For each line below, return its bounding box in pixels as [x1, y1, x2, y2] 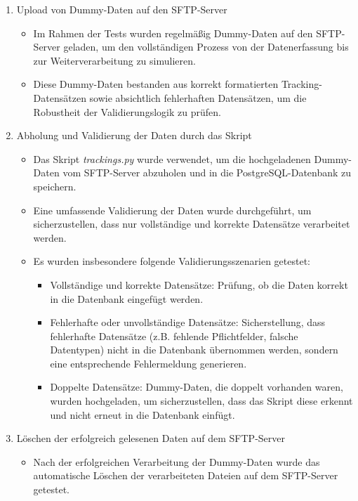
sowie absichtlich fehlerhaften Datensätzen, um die [89, 90, 307, 105]
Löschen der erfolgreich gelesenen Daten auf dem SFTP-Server [16, 431, 286, 445]
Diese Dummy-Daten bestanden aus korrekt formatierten [33, 77, 279, 91]
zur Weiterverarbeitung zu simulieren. [33, 53, 196, 67]
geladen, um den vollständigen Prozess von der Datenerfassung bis [63, 39, 349, 54]
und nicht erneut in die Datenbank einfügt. [50, 407, 235, 422]
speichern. [33, 178, 77, 193]
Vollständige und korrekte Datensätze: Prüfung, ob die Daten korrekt [50, 277, 348, 292]
